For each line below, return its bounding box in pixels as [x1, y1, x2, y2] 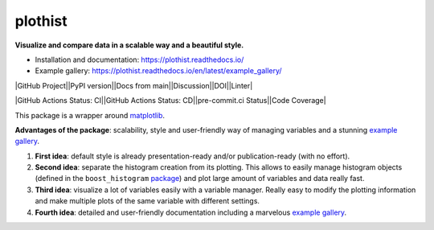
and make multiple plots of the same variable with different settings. [35, 196, 260, 206]
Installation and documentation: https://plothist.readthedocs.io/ [35, 55, 244, 64]
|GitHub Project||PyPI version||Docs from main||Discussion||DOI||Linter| [14, 80, 253, 90]
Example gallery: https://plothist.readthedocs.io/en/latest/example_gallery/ [35, 66, 282, 76]
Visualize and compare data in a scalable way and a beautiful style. [14, 40, 244, 50]
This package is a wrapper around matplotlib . [14, 110, 165, 120]
